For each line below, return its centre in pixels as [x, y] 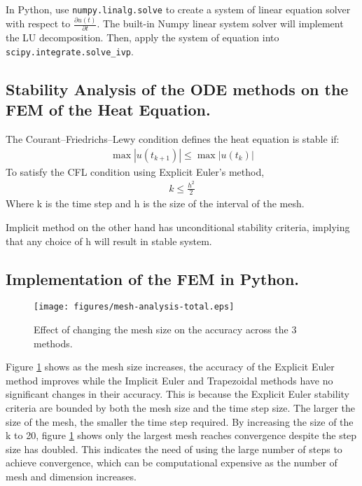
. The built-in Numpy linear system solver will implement [220, 23]
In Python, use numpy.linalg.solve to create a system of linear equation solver [178, 9]
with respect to [38, 23]
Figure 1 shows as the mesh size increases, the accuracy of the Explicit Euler [170, 367]
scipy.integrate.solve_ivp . [70, 51]
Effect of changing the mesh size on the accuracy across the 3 [165, 329]
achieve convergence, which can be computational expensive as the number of [172, 463]
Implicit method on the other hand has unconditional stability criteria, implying [178, 227]
